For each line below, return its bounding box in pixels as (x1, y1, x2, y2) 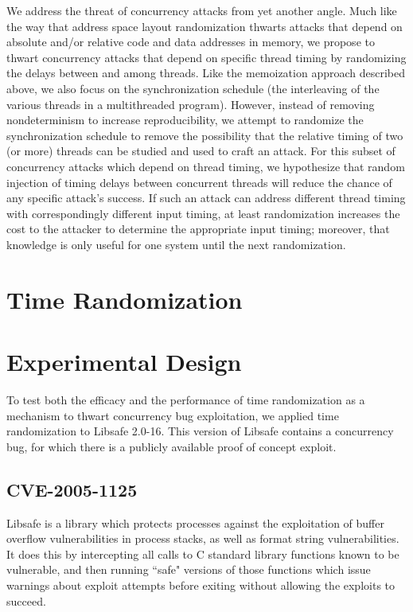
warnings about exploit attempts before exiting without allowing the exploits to (6, 576, 395, 593)
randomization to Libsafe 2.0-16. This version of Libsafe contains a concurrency (6, 423, 394, 439)
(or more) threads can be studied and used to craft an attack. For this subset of (6, 142, 395, 159)
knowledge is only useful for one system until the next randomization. (6, 236, 346, 252)
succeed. (6, 592, 46, 609)
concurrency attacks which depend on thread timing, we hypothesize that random (6, 158, 405, 174)
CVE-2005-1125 (6, 477, 138, 501)
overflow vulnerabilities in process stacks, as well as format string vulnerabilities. (6, 530, 399, 547)
